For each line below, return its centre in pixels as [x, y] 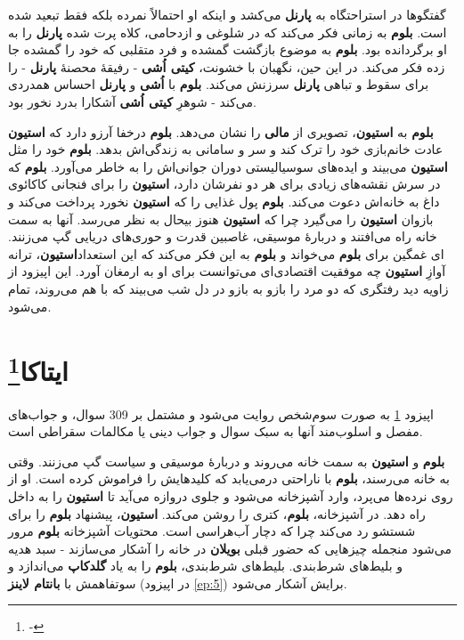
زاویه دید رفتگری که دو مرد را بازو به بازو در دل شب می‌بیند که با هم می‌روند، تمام [228, 288]
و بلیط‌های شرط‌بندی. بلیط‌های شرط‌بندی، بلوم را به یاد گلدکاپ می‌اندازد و [206, 566]
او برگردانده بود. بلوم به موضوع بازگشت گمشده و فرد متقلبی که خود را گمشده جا [228, 49]
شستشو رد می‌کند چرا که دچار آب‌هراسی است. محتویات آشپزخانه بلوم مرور [212, 531]
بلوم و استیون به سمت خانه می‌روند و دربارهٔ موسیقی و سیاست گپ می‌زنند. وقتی [227, 461]
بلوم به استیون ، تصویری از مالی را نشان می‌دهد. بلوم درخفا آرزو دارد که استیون [221, 131]
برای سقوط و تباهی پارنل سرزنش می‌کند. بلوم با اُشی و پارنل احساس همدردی [219, 84]
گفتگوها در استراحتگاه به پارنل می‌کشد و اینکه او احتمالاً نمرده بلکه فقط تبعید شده [227, 14]
